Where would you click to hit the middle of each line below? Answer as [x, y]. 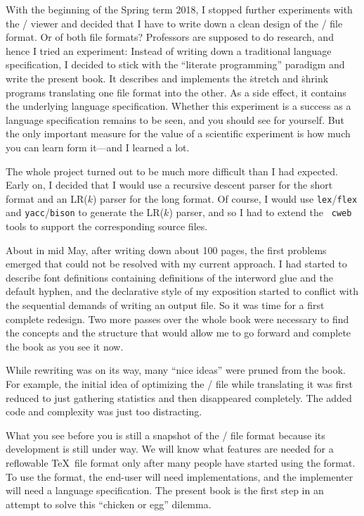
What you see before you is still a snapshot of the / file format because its [165, 435]
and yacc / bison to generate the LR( [85, 212]
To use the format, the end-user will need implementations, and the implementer [180, 476]
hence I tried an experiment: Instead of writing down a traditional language [169, 50]
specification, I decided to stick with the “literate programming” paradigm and [175, 64]
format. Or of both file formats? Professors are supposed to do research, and [170, 37]
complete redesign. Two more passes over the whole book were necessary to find [177, 319]
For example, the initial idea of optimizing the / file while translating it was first [180, 383]
